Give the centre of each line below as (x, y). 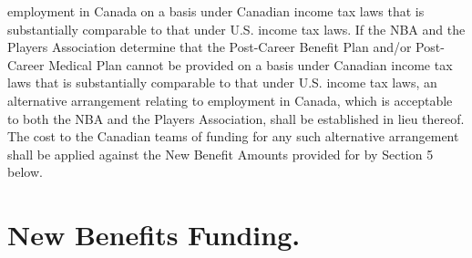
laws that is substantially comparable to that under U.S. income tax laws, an (222, 83)
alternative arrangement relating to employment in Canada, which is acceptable (230, 100)
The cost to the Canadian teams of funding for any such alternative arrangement (233, 136)
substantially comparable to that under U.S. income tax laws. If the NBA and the (236, 29)
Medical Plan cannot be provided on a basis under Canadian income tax (251, 64)
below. (25, 172)
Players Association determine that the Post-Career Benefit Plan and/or (210, 47)
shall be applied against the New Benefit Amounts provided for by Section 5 (221, 154)
